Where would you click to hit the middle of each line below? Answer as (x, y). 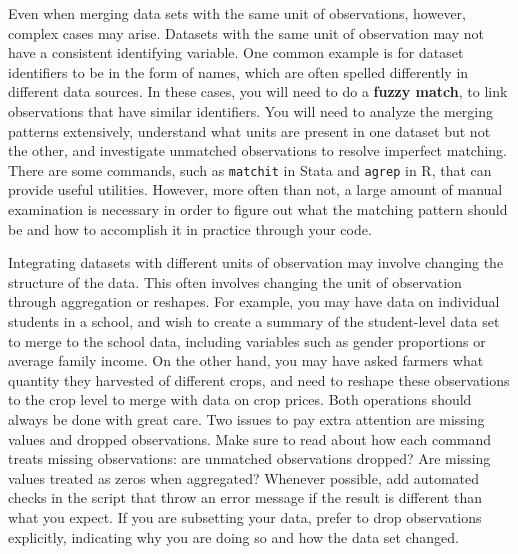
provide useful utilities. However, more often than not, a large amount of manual (255, 189)
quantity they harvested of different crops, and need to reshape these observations (259, 379)
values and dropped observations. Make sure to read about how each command (250, 438)
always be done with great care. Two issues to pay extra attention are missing (246, 418)
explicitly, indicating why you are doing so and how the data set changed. (233, 536)
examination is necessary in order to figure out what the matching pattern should (258, 209)
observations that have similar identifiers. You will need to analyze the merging (251, 110)
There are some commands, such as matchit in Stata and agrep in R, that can (250, 169)
